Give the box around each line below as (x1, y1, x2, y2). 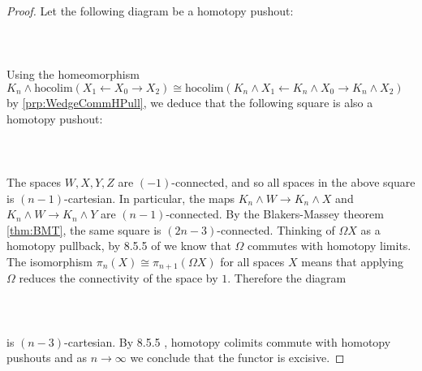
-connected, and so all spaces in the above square (171, 173, 416, 190)
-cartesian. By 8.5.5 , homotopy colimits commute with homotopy (64, 333, 391, 350)
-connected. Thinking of (217, 221, 335, 238)
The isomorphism (6, 252, 93, 270)
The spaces (6, 173, 62, 190)
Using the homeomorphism (6, 66, 140, 83)
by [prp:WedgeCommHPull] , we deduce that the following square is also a (6, 93, 373, 110)
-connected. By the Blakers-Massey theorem (166, 205, 384, 222)
